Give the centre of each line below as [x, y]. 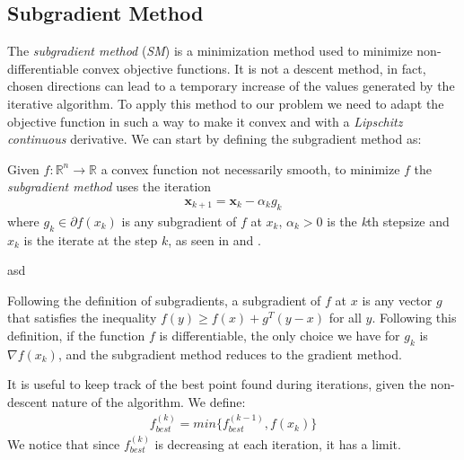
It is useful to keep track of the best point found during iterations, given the [217, 384]
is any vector [397, 300]
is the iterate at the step [91, 239]
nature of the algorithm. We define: [149, 401]
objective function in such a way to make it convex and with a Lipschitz [205, 121]
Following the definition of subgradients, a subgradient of [164, 300]
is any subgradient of [179, 221]
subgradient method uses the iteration [109, 186]
